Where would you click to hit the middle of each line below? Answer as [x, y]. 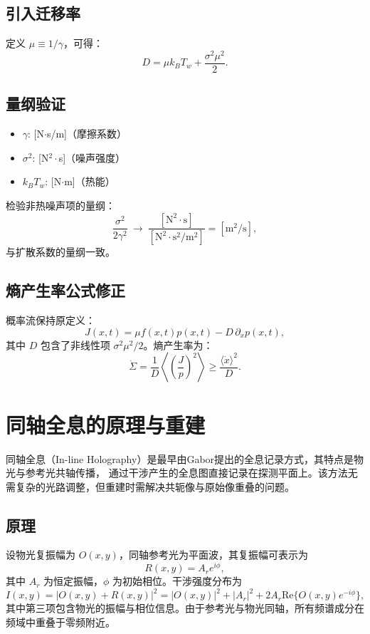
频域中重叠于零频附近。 [60, 622]
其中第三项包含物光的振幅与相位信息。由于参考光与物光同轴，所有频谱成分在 [185, 608]
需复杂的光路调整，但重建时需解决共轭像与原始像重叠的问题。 [150, 486]
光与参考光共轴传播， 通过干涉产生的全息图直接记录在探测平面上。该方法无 [182, 473]
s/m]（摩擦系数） [86, 134]
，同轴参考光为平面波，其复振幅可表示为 [213, 555]
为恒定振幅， [74, 581]
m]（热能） [90, 181]
